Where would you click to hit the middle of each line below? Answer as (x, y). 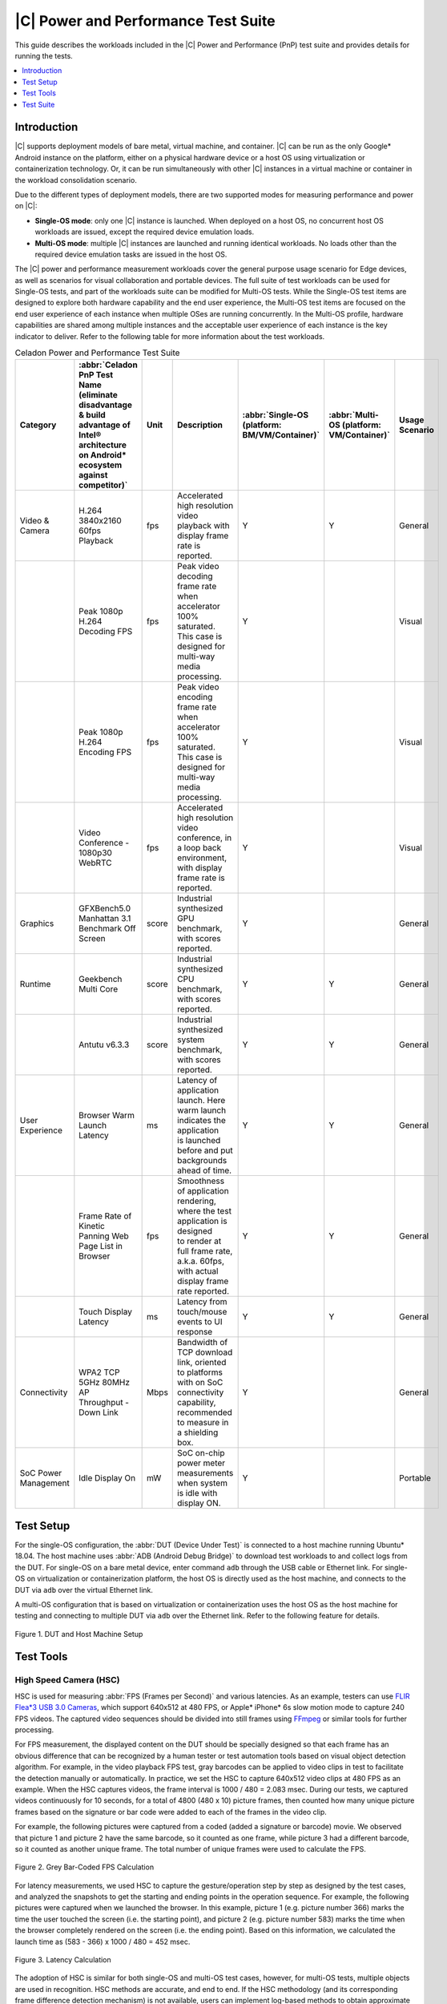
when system (203, 1483)
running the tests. (44, 55)
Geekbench (101, 980)
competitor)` (103, 485)
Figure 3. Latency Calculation (63, 1960)
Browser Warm (107, 1116)
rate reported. (203, 1291)
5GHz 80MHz (105, 1383)
